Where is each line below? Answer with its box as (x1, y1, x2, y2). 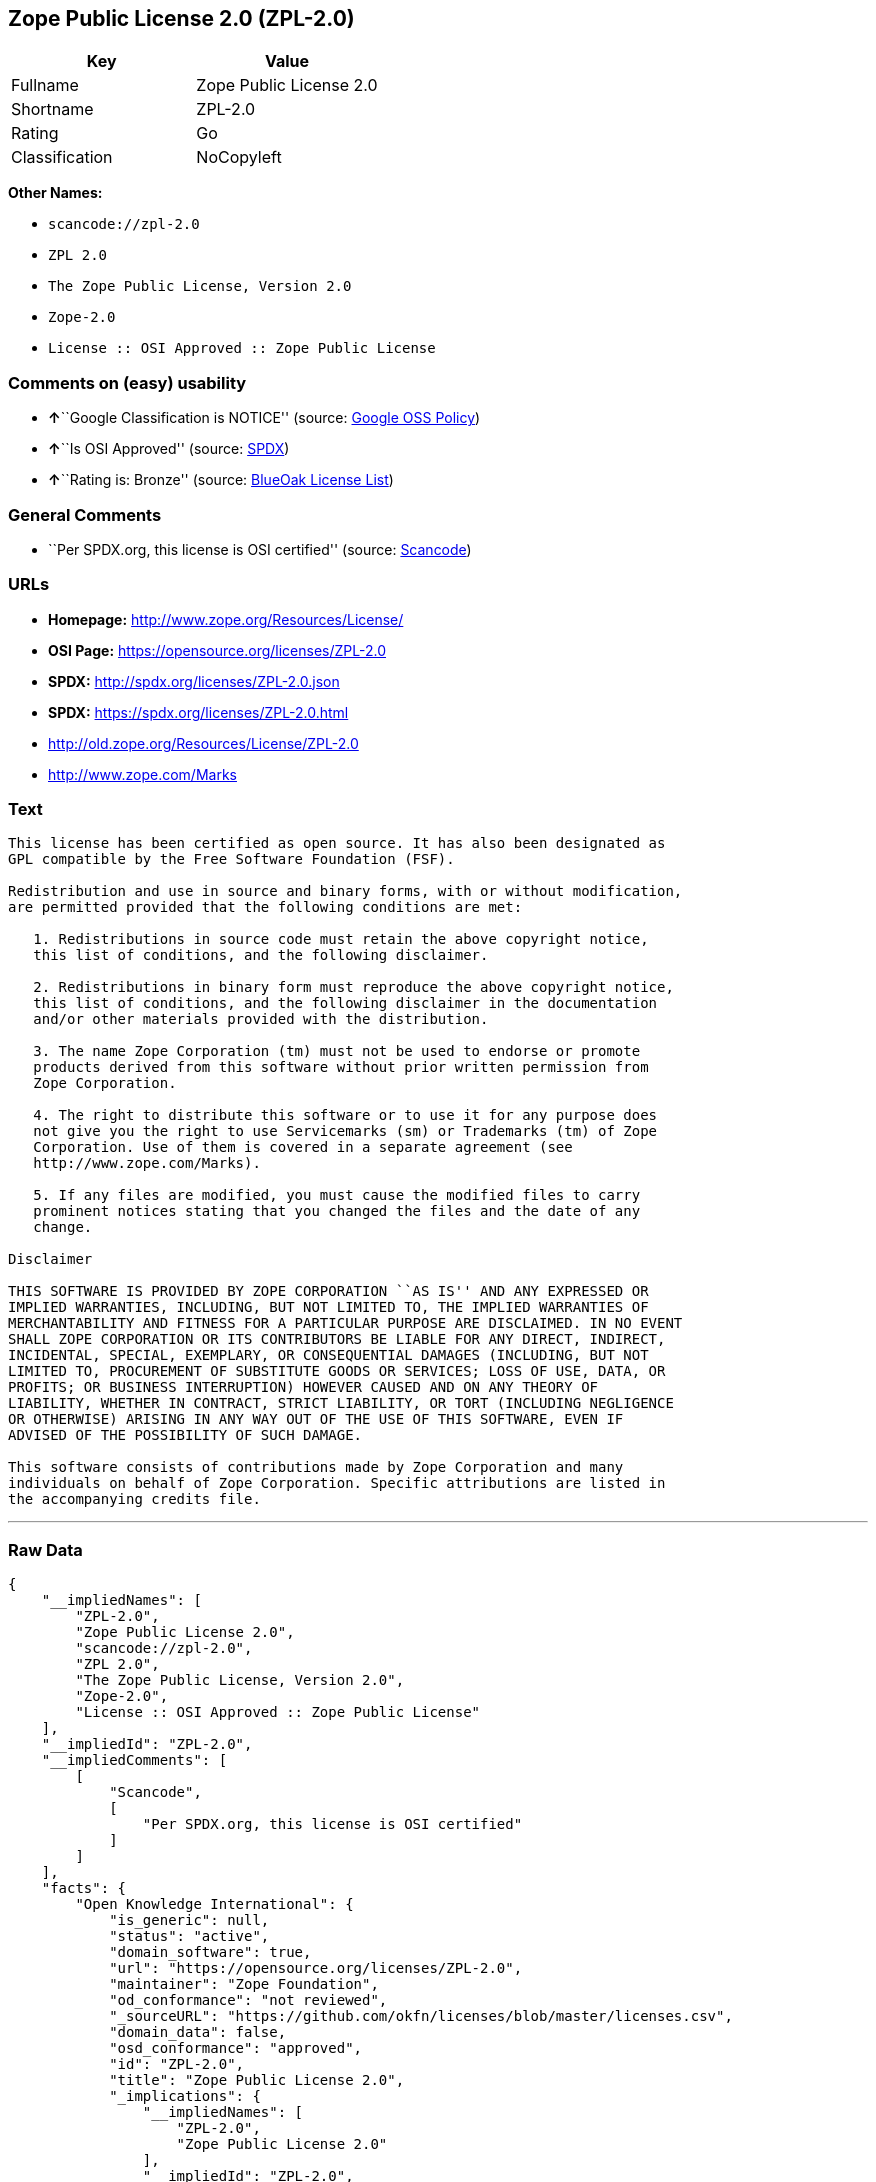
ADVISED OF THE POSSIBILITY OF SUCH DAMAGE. (8, 1427, 363, 1444)
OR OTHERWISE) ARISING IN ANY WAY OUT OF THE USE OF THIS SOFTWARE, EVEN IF (8, 1411, 624, 1428)
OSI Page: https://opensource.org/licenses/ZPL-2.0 (48, 641, 386, 659)
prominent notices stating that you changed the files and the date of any (33, 1203, 641, 1220)
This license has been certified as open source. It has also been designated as (8, 835, 666, 852)
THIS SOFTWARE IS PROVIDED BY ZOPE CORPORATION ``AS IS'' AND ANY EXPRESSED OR (8, 1283, 649, 1300)
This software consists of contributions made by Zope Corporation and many (8, 1459, 624, 1476)
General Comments (8, 504, 162, 525)
